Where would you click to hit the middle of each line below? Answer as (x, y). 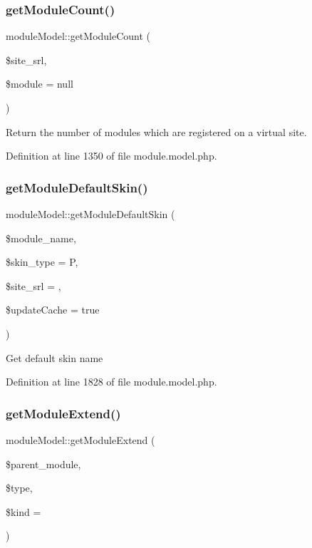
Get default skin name (54, 357)
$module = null (40, 84)
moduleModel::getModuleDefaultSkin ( (90, 214)
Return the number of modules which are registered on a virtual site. (156, 131)
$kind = (24, 511)
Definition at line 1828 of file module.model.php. (111, 382)
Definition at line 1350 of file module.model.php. (111, 156)
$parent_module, (43, 464)
